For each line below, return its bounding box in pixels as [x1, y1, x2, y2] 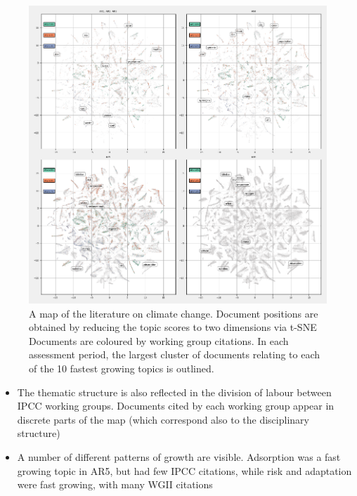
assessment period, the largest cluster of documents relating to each [29, 347, 320, 362]
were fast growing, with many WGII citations [17, 477, 213, 492]
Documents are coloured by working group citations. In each [29, 333, 289, 348]
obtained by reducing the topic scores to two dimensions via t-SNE [29, 320, 317, 334]
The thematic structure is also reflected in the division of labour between [17, 384, 332, 399]
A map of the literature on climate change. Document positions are [29, 306, 318, 320]
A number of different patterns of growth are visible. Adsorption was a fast [17, 449, 341, 464]
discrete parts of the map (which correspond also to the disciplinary [17, 412, 309, 426]
